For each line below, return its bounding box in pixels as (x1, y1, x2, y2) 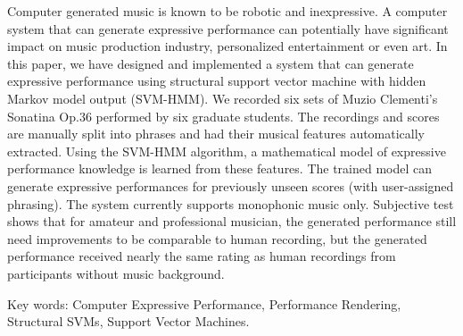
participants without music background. (7, 264, 225, 282)
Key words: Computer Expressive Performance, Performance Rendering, (7, 294, 401, 313)
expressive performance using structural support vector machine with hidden (7, 71, 426, 90)
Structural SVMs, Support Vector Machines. (7, 312, 250, 331)
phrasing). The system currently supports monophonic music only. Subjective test (7, 194, 454, 213)
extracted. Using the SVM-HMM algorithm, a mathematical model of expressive (7, 141, 446, 160)
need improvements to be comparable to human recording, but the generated (7, 229, 427, 248)
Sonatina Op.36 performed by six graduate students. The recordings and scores (7, 106, 440, 125)
